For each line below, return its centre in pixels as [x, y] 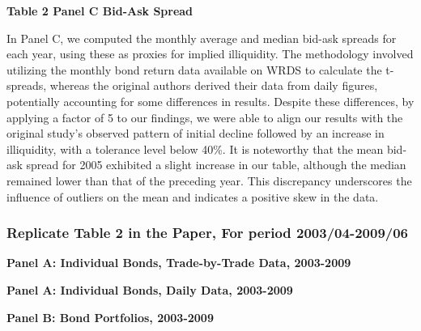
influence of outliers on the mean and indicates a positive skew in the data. [193, 196]
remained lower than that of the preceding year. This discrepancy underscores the [209, 180]
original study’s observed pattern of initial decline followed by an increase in [196, 133]
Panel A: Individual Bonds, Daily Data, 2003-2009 [150, 289]
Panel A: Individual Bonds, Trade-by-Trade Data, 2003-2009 [179, 263]
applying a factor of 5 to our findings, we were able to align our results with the [205, 117]
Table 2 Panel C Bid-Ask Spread [100, 11]
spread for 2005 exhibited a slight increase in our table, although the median [216, 165]
